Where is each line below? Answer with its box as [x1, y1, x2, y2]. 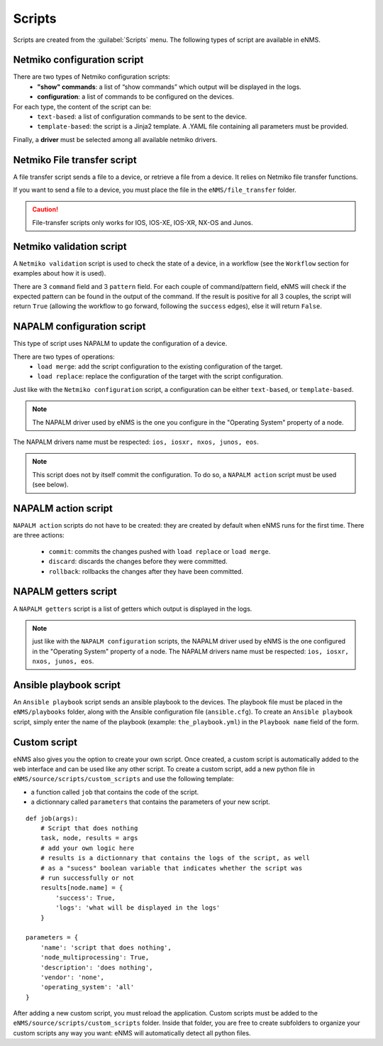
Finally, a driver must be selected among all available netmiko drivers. [13, 135, 218, 143]
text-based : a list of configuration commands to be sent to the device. [37, 112, 248, 121]
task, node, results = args [40, 834, 138, 842]
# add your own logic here [40, 844, 135, 852]
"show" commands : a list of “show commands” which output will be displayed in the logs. [37, 82, 301, 91]
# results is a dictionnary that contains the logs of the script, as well [40, 854, 310, 862]
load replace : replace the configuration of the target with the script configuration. [37, 372, 284, 381]
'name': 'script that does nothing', [40, 943, 172, 952]
